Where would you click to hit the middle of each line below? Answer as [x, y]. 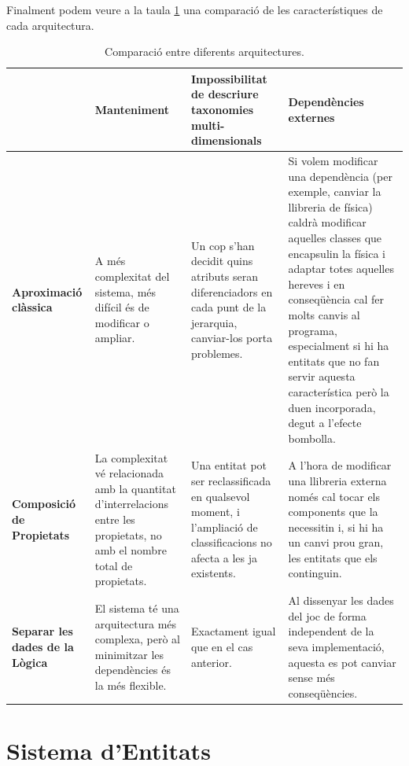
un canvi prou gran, [336, 542]
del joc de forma [327, 615]
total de [114, 565]
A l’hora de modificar [340, 465]
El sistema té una [137, 608]
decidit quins [222, 261]
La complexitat [131, 457]
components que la [333, 512]
